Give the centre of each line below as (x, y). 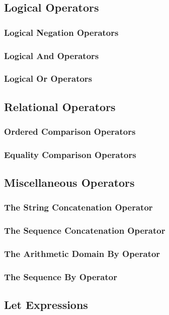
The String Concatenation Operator (78, 207)
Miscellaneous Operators (69, 182)
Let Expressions (46, 305)
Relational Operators (60, 106)
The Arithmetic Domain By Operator (82, 254)
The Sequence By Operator (61, 277)
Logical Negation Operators (61, 32)
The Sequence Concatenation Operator (85, 230)
